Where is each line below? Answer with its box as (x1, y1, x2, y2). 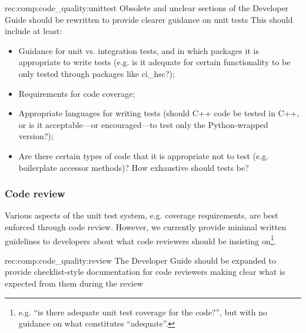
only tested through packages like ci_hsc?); (18, 67, 175, 79)
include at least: (5, 25, 62, 37)
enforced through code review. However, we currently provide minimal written (5, 220, 287, 233)
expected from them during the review (5, 277, 144, 289)
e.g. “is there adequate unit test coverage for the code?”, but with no (18, 305, 267, 318)
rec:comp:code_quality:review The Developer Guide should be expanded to (5, 254, 276, 266)
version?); (18, 130, 54, 142)
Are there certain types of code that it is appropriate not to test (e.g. (18, 149, 269, 162)
